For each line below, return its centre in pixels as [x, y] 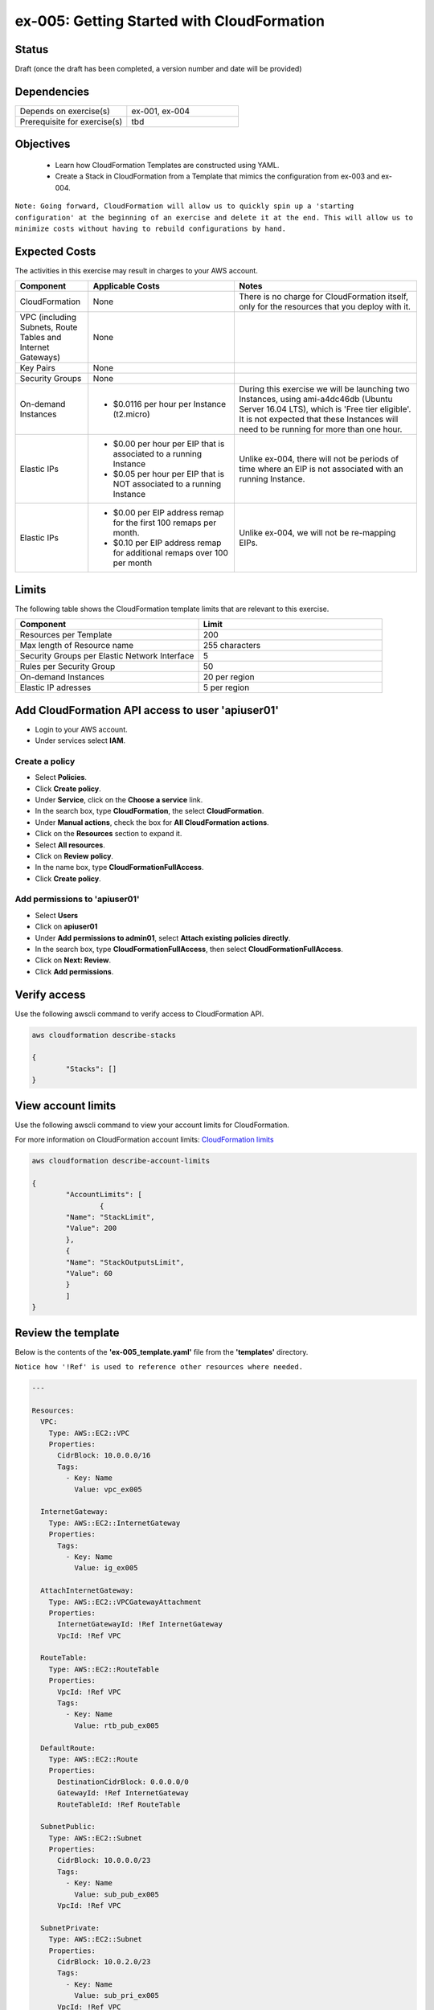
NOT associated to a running [167, 484]
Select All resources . [70, 845]
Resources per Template [66, 635]
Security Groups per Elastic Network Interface [107, 656]
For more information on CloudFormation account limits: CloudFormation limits [144, 1140]
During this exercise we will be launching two [324, 389]
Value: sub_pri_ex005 [117, 1996]
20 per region [229, 677]
